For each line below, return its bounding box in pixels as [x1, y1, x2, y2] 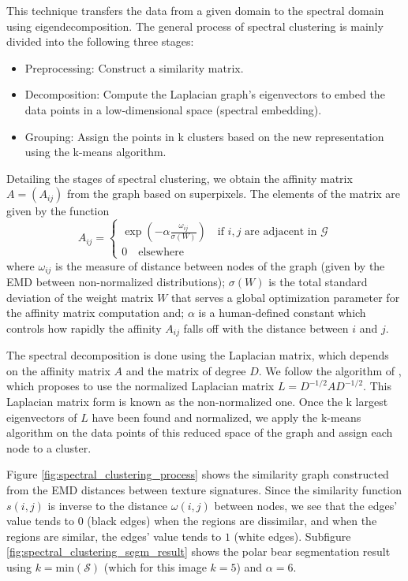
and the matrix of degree [125, 362, 246, 378]
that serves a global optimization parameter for [170, 289, 400, 305]
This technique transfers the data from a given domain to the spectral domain [6, 2, 384, 18]
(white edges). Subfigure [234, 527, 351, 544]
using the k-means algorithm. [24, 143, 167, 160]
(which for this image [103, 558, 207, 575]
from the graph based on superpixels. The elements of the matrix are [67, 185, 401, 202]
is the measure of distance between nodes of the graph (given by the [55, 257, 385, 274]
